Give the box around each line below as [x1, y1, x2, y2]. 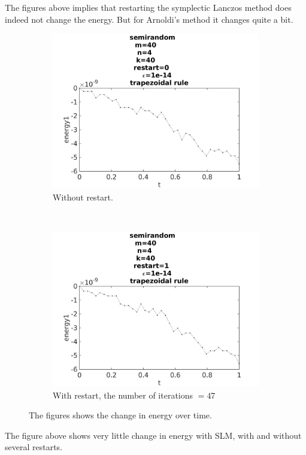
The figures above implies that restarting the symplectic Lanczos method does [5, 1, 292, 13]
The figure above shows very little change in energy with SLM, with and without [5, 429, 302, 441]
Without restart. [53, 190, 113, 203]
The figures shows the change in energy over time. [29, 409, 212, 421]
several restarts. [5, 441, 62, 453]
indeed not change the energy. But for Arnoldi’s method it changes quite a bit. [5, 13, 293, 25]
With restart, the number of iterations [53, 388, 193, 401]
